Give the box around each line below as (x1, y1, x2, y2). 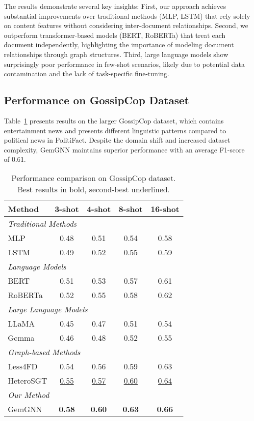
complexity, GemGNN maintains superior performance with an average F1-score (4, 144, 245, 154)
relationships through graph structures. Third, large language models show (4, 49, 229, 59)
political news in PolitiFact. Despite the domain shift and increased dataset (4, 135, 230, 145)
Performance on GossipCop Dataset (4, 92, 189, 108)
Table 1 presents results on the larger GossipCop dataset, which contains (4, 115, 224, 125)
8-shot (119, 203, 143, 214)
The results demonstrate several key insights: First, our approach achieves (4, 1, 226, 11)
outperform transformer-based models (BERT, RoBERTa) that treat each (4, 30, 226, 40)
